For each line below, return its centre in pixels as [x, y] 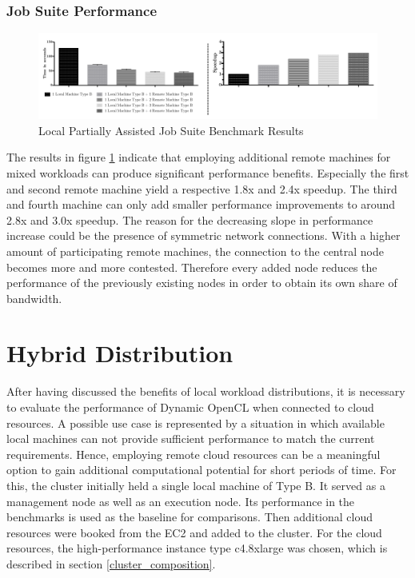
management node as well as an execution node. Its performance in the [181, 501]
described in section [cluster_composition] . [111, 563]
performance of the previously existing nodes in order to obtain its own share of [202, 283]
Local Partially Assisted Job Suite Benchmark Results [171, 130]
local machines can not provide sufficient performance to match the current [191, 438]
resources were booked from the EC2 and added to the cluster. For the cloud [194, 532]
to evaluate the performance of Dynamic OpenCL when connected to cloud [190, 407]
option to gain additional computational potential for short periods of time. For [202, 470]
